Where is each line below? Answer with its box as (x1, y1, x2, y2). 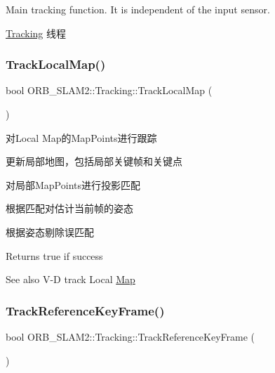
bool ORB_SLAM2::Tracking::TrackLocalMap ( (6, 83, 213, 98)
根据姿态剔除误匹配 (6, 224, 94, 239)
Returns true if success (6, 248, 103, 263)
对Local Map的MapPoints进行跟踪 (6, 130, 157, 145)
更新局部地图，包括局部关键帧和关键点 (6, 154, 182, 169)
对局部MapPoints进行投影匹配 (6, 177, 141, 192)
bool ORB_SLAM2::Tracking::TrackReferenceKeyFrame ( (6, 329, 255, 343)
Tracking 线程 (6, 25, 66, 40)
